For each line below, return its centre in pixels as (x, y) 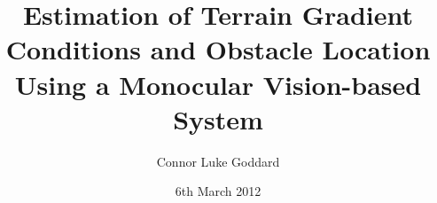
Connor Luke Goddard (218, 161)
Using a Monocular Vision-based (218, 84)
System (218, 118)
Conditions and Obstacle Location (218, 49)
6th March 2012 (218, 191)
